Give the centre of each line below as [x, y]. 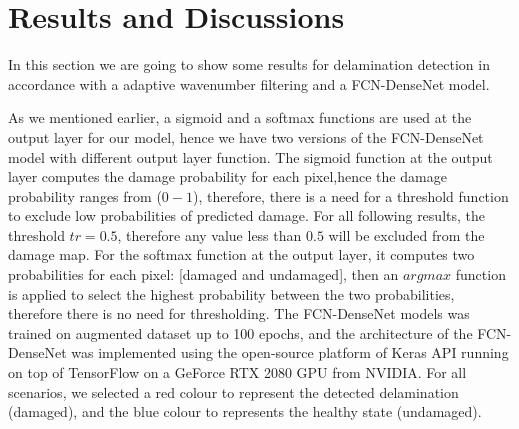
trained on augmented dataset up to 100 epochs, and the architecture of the [240, 332]
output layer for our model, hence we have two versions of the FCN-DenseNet [246, 136]
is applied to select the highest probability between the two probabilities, [231, 293]
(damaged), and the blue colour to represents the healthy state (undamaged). [245, 411]
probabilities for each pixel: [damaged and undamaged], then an [203, 274]
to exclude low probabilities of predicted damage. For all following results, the [246, 215]
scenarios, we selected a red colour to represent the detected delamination [233, 391]
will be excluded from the [406, 234]
